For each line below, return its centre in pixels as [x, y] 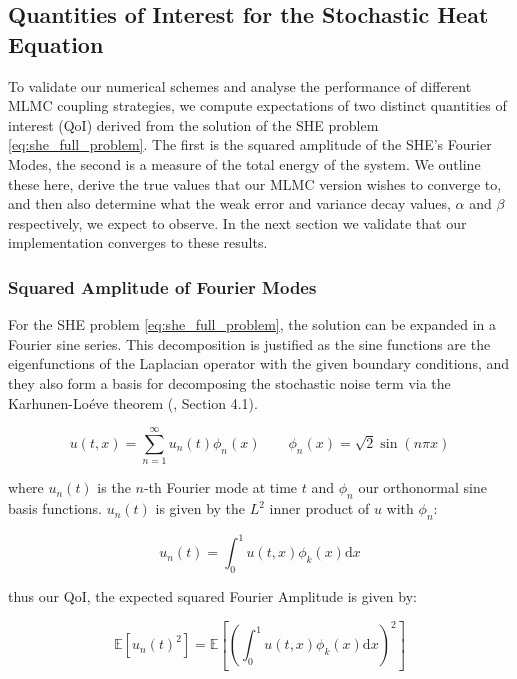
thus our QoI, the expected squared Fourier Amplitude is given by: [212, 596]
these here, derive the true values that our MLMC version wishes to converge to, [255, 183]
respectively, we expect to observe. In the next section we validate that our [237, 222]
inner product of [319, 508]
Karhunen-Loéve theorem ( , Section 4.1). [133, 402]
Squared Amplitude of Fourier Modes [162, 286]
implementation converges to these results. [138, 242]
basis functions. [55, 508]
